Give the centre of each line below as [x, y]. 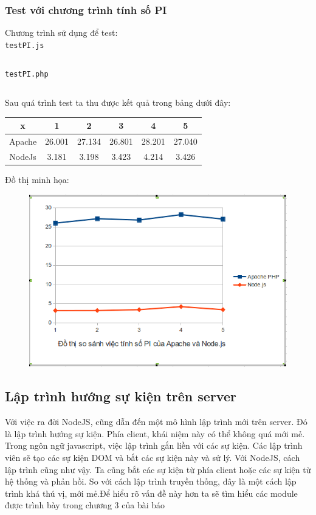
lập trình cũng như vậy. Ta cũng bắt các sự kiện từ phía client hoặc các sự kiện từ [158, 469]
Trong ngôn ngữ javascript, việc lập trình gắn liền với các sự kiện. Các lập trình [154, 445]
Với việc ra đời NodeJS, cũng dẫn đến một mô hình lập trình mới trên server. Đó [156, 422]
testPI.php [27, 74]
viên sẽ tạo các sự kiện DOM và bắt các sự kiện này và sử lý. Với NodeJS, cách [153, 458]
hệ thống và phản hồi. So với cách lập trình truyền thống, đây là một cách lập [151, 481]
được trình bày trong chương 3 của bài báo [85, 505]
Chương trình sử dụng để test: [61, 33]
